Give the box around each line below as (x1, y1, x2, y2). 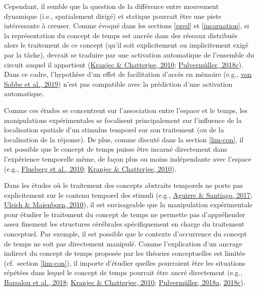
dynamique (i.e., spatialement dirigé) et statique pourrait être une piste (4, 10, 221, 21)
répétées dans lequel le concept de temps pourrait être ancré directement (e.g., (4, 267, 243, 278)
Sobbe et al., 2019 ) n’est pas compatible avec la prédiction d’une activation (4, 78, 233, 89)
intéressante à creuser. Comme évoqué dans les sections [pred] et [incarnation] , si (4, 20, 249, 31)
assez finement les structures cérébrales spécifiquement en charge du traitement (4, 219, 245, 229)
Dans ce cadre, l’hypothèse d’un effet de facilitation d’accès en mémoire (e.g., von (4, 69, 252, 79)
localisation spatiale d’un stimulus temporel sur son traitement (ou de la (4, 124, 224, 135)
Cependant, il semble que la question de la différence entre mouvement (4, 1, 219, 11)
